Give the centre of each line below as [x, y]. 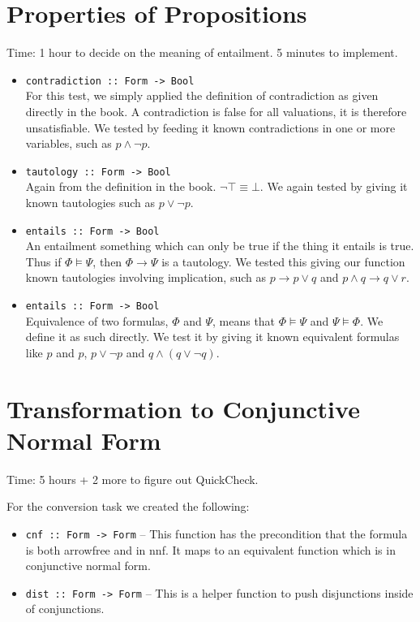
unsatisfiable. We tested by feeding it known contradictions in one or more [210, 127]
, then [107, 261]
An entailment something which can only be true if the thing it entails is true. [220, 246]
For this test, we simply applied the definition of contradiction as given [202, 95]
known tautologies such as [90, 202]
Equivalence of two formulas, [97, 320]
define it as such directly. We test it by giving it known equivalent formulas [212, 337]
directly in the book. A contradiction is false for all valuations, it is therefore [216, 111]
